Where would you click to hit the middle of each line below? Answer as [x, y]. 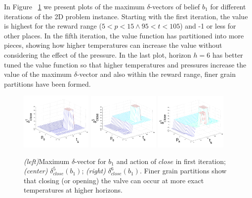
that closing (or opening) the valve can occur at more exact [114, 180]
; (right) [94, 171]
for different [228, 6]
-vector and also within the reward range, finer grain [156, 74]
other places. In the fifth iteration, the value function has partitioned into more [124, 35]
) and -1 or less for [208, 26]
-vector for [90, 161]
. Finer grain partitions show [183, 171]
